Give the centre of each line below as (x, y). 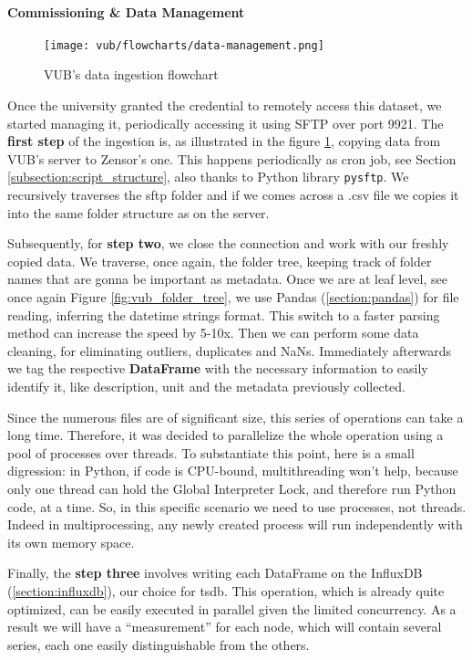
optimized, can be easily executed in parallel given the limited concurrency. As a (232, 608)
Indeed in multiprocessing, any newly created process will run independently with (235, 524)
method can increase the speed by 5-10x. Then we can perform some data (213, 333)
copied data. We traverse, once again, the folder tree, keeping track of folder (220, 261)
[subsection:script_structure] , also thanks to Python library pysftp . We (208, 177)
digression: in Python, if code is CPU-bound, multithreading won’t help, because (233, 471)
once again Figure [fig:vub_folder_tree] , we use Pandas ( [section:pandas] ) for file (233, 297)
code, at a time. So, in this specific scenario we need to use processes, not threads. (237, 506)
